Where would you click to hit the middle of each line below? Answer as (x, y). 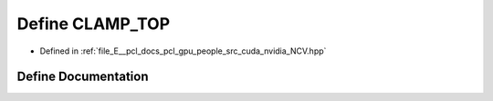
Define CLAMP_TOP (94, 24)
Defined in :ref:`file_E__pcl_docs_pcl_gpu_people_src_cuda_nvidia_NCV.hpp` (183, 51)
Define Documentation (83, 77)
